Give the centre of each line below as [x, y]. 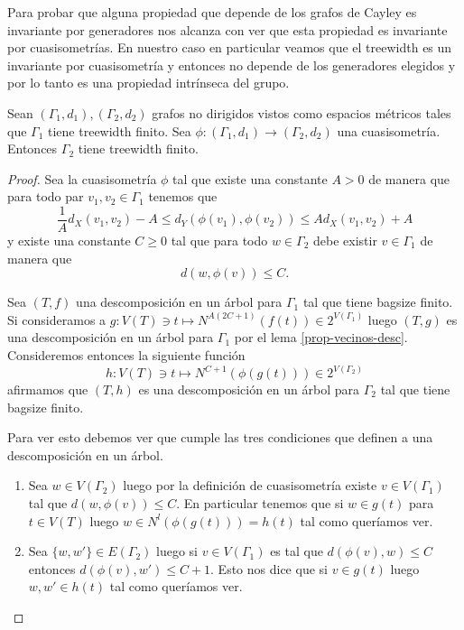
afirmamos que [48, 389]
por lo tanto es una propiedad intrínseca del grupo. [148, 83]
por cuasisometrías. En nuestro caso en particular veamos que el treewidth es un [230, 47]
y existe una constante [69, 240]
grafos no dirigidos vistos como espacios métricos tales [302, 112]
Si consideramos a [57, 319]
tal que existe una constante [250, 178]
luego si [177, 551]
